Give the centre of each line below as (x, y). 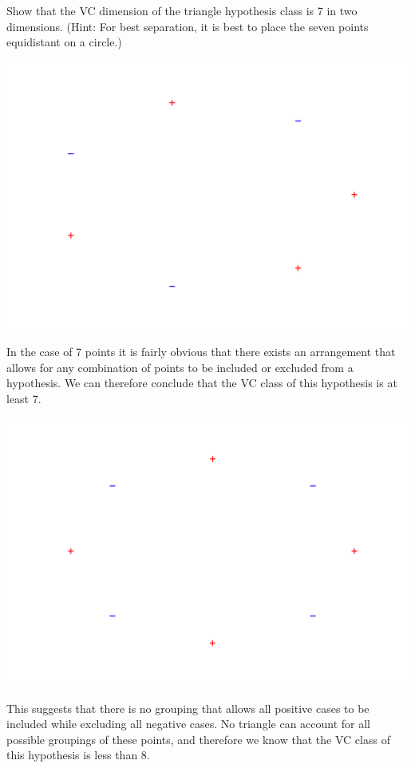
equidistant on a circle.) (64, 42)
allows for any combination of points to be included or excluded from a (180, 367)
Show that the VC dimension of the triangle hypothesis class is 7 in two (182, 10)
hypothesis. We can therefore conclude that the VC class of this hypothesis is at (202, 383)
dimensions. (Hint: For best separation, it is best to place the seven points (188, 26)
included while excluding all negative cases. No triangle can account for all (189, 724)
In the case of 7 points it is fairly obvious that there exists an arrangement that (201, 352)
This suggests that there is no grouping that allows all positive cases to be (188, 708)
